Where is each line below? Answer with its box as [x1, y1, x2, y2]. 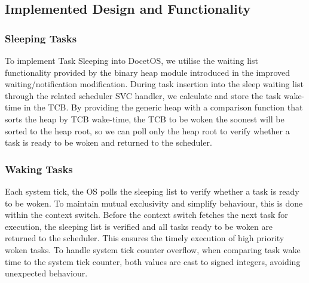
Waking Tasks [5, 161, 73, 176]
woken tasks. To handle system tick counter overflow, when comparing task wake [5, 243, 301, 256]
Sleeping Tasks [5, 30, 77, 45]
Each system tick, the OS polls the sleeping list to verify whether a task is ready [5, 184, 299, 197]
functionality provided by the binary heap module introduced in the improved [5, 66, 290, 78]
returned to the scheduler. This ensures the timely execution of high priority [5, 232, 284, 244]
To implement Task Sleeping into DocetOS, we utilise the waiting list [5, 54, 258, 66]
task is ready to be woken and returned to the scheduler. [5, 136, 212, 149]
